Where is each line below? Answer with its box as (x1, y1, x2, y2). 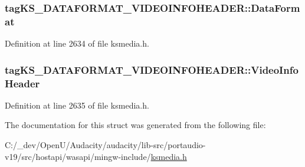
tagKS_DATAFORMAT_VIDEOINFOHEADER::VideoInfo (5, 62, 299, 77)
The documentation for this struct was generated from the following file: (5, 119, 266, 131)
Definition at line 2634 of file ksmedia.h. (5, 37, 149, 50)
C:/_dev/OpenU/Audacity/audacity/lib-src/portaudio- (5, 139, 206, 151)
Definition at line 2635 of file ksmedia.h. (5, 99, 149, 111)
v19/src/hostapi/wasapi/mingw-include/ (5, 150, 151, 162)
